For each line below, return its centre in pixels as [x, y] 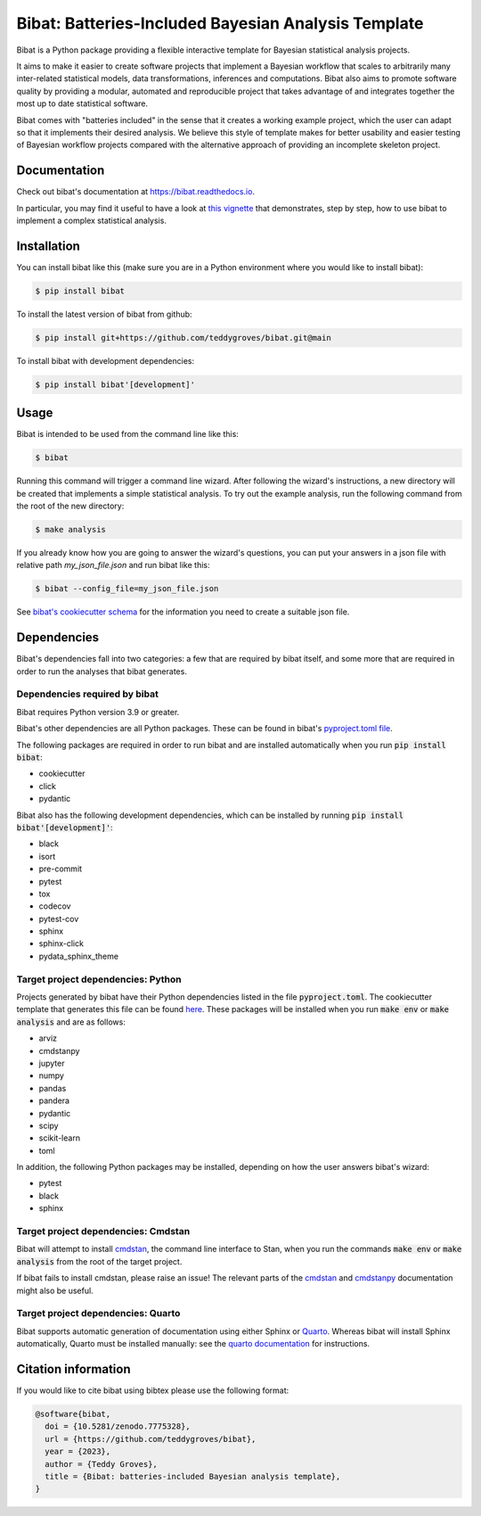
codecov [55, 906]
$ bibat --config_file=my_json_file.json [127, 589]
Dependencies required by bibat [88, 694]
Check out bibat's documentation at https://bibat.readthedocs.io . [136, 192]
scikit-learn [59, 1138]
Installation [48, 246]
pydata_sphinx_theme [79, 956]
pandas [53, 1088]
